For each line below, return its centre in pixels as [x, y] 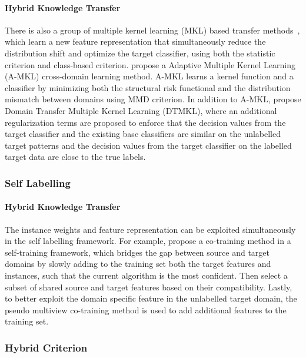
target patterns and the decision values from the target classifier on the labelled [148, 145]
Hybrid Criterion [46, 347]
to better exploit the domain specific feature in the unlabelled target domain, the [151, 298]
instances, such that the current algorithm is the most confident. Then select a [146, 275]
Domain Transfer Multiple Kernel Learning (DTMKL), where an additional [141, 110]
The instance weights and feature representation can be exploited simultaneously [150, 229]
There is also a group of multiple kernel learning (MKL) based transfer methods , [152, 30]
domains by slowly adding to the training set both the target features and [138, 264]
